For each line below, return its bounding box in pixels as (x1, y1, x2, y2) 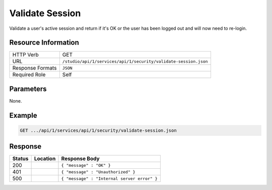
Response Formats (12, 65, 57, 72)
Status (12, 155, 29, 162)
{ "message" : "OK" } (61, 162, 111, 168)
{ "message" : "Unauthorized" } (61, 169, 135, 174)
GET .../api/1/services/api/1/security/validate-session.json (20, 127, 177, 133)
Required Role (12, 71, 46, 78)
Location (34, 155, 56, 162)
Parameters (9, 84, 47, 93)
